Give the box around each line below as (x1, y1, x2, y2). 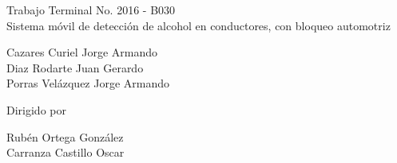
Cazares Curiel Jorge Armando (6, 44, 158, 60)
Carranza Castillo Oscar (6, 144, 125, 161)
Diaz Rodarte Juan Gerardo (6, 59, 144, 76)
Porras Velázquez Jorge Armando (6, 75, 170, 91)
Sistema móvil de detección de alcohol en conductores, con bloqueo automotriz (6, 17, 391, 33)
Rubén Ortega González (6, 128, 124, 145)
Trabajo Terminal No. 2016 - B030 (6, 2, 176, 17)
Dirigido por (6, 101, 66, 118)
